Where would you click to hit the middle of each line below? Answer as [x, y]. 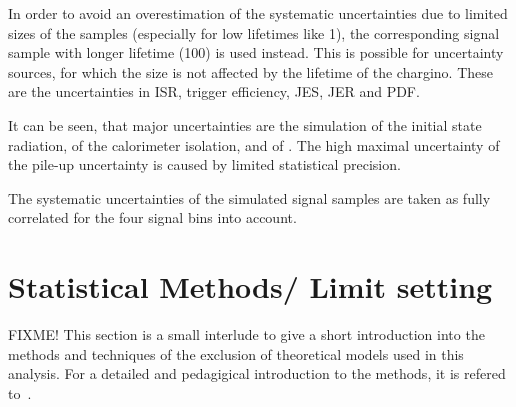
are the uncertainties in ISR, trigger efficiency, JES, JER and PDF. [214, 91]
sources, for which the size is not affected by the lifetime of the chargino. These [250, 71]
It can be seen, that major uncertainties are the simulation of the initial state [245, 124]
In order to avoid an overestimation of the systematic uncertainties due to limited [258, 13]
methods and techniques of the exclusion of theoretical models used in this [236, 353]
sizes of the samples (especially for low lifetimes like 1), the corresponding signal [254, 32]
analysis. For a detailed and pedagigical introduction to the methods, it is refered [257, 373]
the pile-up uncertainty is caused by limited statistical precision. [204, 164]
